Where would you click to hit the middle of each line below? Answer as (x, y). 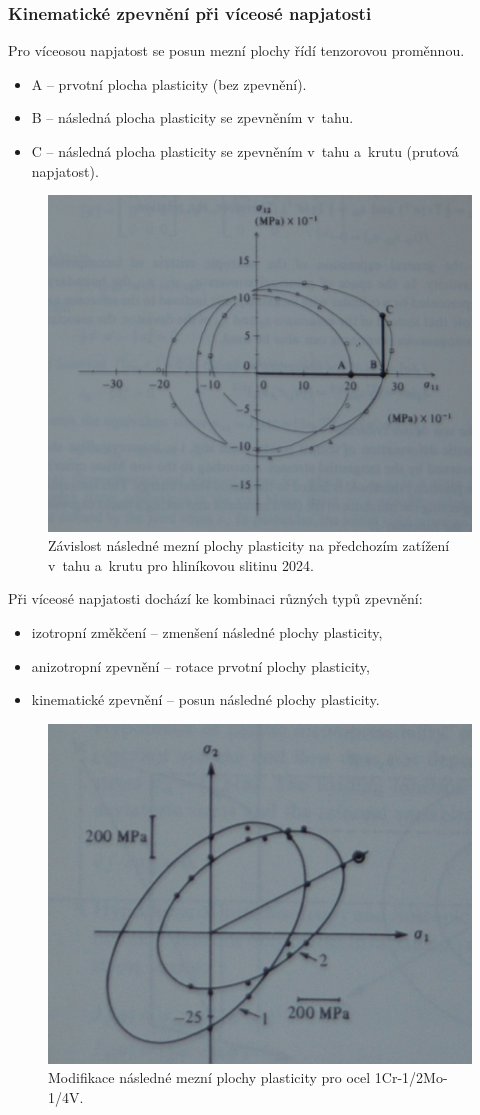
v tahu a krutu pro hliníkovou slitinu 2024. (181, 564)
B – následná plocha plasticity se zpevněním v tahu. (192, 117)
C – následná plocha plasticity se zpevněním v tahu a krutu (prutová (245, 151)
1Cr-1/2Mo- (411, 1077)
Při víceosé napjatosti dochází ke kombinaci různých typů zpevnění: (215, 598)
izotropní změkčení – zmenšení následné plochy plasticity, (207, 631)
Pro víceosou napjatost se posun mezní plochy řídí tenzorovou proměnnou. (236, 50)
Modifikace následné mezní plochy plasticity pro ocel (209, 1077)
